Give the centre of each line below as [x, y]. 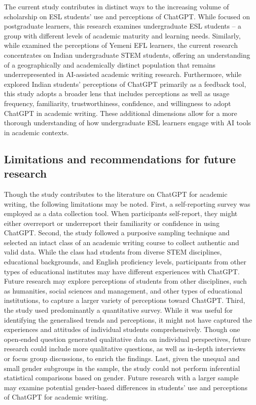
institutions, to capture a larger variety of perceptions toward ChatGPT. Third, [125, 300]
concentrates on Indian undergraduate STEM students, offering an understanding [127, 55]
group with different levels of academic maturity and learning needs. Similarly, [122, 35]
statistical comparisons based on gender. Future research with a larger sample [121, 378]
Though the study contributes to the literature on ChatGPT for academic [116, 194]
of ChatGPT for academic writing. [56, 397]
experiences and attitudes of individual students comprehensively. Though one [122, 329]
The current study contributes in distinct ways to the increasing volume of [116, 6]
